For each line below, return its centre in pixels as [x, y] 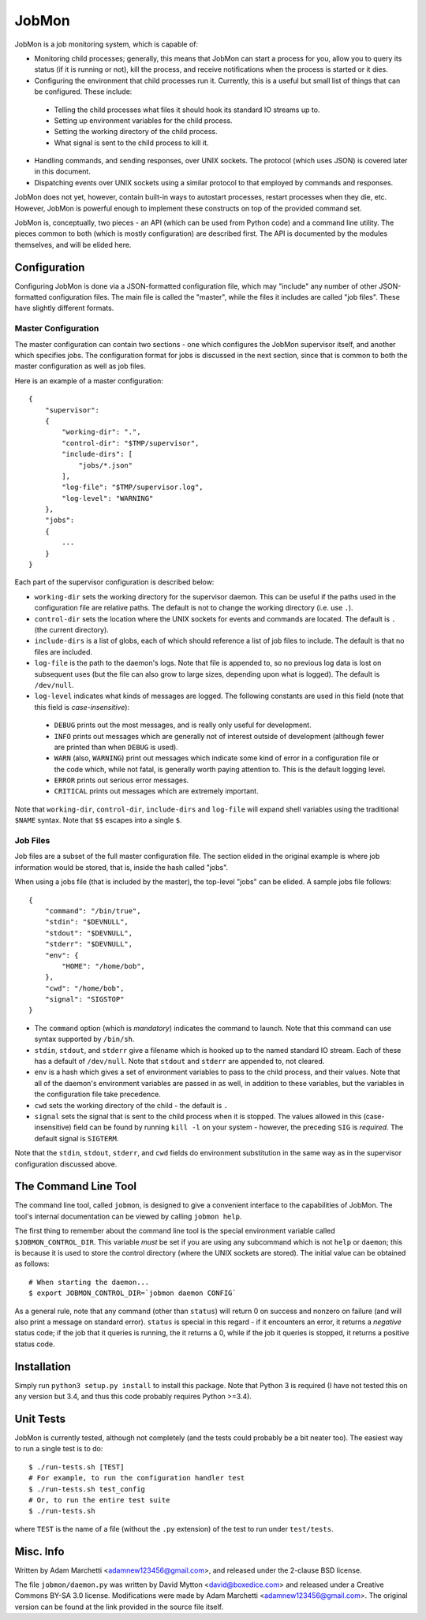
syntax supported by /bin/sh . [84, 1039]
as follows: [32, 1264]
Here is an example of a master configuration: [89, 381]
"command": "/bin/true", [93, 911]
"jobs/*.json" [106, 465]
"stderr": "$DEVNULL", [89, 944]
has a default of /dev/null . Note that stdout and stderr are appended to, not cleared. [179, 1062]
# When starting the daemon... [89, 1282]
